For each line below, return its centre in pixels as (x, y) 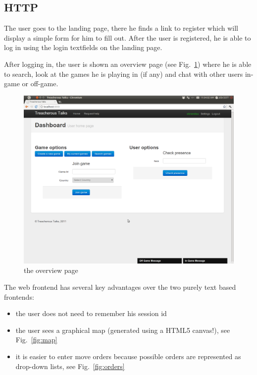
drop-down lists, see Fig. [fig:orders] (70, 366)
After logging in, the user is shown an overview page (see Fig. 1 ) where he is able (128, 64)
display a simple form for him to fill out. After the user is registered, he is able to (128, 37)
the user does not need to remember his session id (91, 313)
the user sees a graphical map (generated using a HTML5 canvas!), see (123, 330)
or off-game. (40, 83)
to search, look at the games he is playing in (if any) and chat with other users (124, 74)
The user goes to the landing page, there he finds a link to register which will (121, 28)
